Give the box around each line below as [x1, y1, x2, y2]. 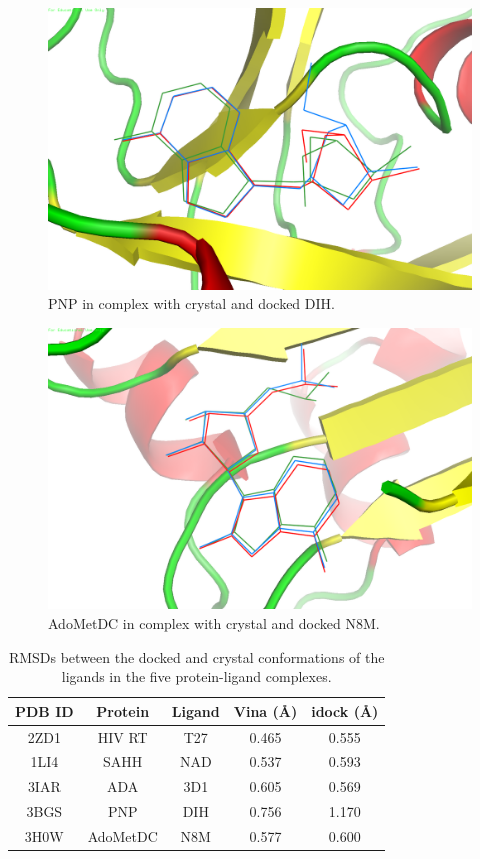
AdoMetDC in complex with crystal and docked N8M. [48, 612, 380, 633]
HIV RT [97, 726, 148, 747]
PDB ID [15, 700, 74, 721]
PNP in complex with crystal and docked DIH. [48, 293, 335, 314]
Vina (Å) [233, 700, 298, 721]
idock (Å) [311, 700, 379, 721]
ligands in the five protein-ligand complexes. [61, 666, 332, 687]
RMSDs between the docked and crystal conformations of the [8, 646, 385, 667]
